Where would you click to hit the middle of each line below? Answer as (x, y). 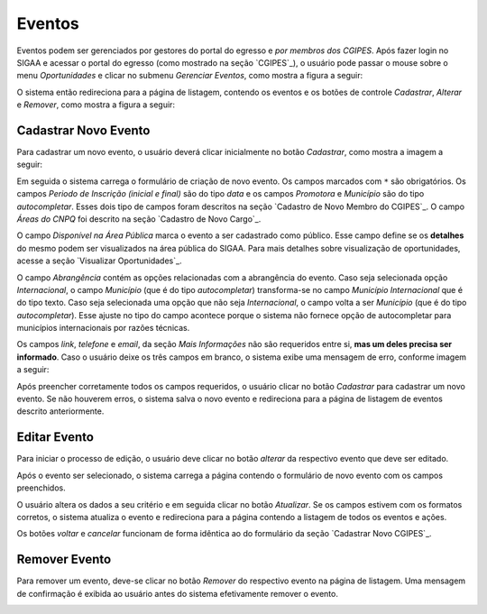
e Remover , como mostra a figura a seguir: (96, 105)
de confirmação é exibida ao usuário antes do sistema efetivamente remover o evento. (177, 593)
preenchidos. (41, 488)
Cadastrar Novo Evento (83, 130)
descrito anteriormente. (60, 411)
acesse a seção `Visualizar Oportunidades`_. (99, 261)
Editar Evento (55, 437)
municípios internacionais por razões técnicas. (103, 328)
